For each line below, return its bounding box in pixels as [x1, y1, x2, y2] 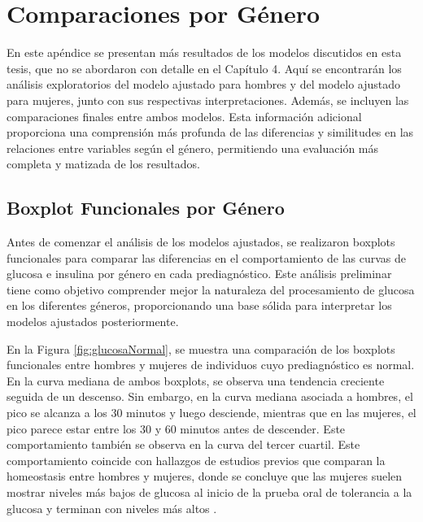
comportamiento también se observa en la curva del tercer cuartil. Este [7, 436, 360, 453]
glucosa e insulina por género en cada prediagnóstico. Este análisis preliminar [7, 265, 392, 282]
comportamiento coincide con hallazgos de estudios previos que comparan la [7, 451, 386, 468]
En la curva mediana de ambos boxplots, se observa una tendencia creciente [7, 372, 385, 389]
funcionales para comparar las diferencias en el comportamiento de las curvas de [7, 249, 406, 266]
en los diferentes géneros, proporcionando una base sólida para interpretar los [7, 297, 392, 314]
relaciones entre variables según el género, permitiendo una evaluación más [7, 139, 379, 156]
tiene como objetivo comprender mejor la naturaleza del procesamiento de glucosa [7, 281, 415, 298]
